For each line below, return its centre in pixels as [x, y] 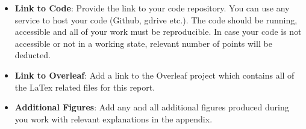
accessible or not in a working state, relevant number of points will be [143, 43]
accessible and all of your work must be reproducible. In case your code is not [158, 31]
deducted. [33, 55]
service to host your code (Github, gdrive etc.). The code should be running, [156, 19]
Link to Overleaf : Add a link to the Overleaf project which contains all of [155, 75]
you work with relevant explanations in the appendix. [114, 118]
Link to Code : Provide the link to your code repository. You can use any [152, 8]
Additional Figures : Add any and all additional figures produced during [152, 107]
